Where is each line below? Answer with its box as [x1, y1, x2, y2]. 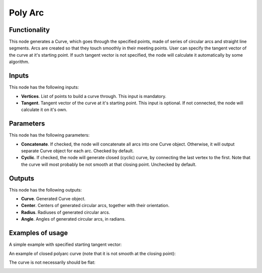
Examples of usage [9, 229, 68, 237]
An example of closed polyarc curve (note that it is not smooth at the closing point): [9, 250, 176, 257]
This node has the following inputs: [9, 84, 79, 90]
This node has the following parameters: [9, 132, 90, 138]
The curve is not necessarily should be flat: [9, 259, 96, 265]
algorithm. [9, 59, 30, 65]
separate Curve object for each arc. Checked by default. [21, 148, 134, 154]
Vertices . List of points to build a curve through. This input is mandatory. [21, 93, 167, 99]
